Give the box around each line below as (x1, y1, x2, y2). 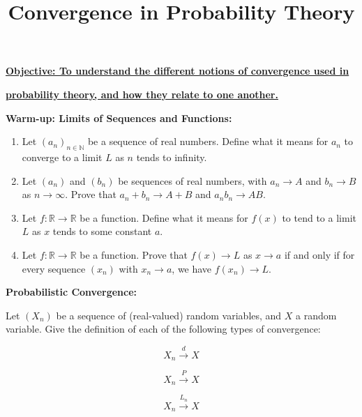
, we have (172, 261, 212, 275)
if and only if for (284, 247, 355, 261)
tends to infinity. (136, 149, 207, 164)
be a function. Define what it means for (80, 210, 248, 225)
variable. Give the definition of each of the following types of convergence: (6, 321, 321, 336)
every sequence (22, 261, 86, 275)
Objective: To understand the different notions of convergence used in (6, 63, 349, 78)
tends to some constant (52, 224, 152, 238)
